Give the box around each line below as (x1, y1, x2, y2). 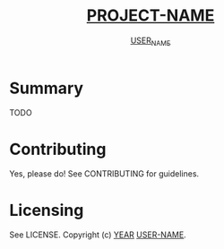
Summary (9, 78, 83, 99)
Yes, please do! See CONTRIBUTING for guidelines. (9, 168, 200, 179)
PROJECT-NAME (86, 5, 215, 26)
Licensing (9, 200, 84, 220)
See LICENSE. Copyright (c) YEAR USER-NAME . (9, 229, 186, 240)
